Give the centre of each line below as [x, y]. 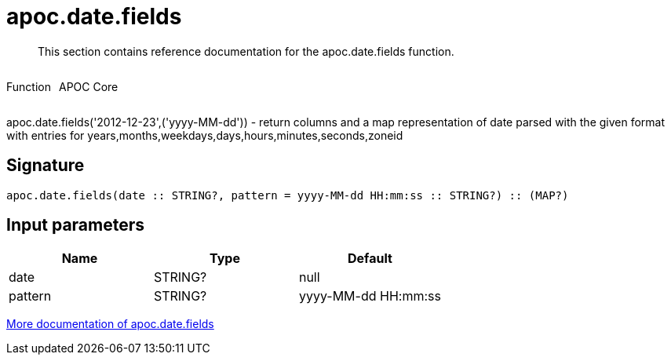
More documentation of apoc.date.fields [110, 324]
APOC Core [88, 86]
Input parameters [76, 225]
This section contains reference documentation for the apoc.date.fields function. [246, 51]
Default [370, 259]
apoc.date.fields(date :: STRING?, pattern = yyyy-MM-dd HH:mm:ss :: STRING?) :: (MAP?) [288, 195]
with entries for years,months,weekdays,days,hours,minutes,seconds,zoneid [205, 135]
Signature [46, 166]
